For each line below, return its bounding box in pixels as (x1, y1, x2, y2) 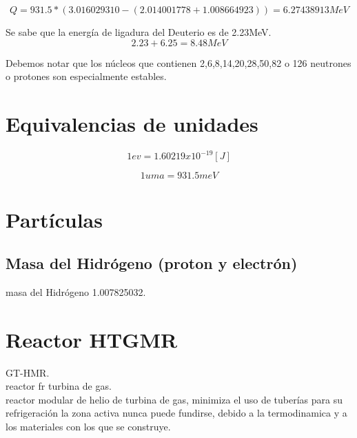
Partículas (6, 205, 103, 233)
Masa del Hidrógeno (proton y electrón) (6, 252, 298, 274)
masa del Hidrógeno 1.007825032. (6, 284, 146, 299)
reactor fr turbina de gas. (6, 379, 112, 393)
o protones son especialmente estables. (6, 69, 167, 83)
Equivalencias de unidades (6, 109, 258, 137)
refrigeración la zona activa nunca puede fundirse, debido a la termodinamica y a (6, 406, 347, 420)
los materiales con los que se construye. (6, 419, 171, 434)
